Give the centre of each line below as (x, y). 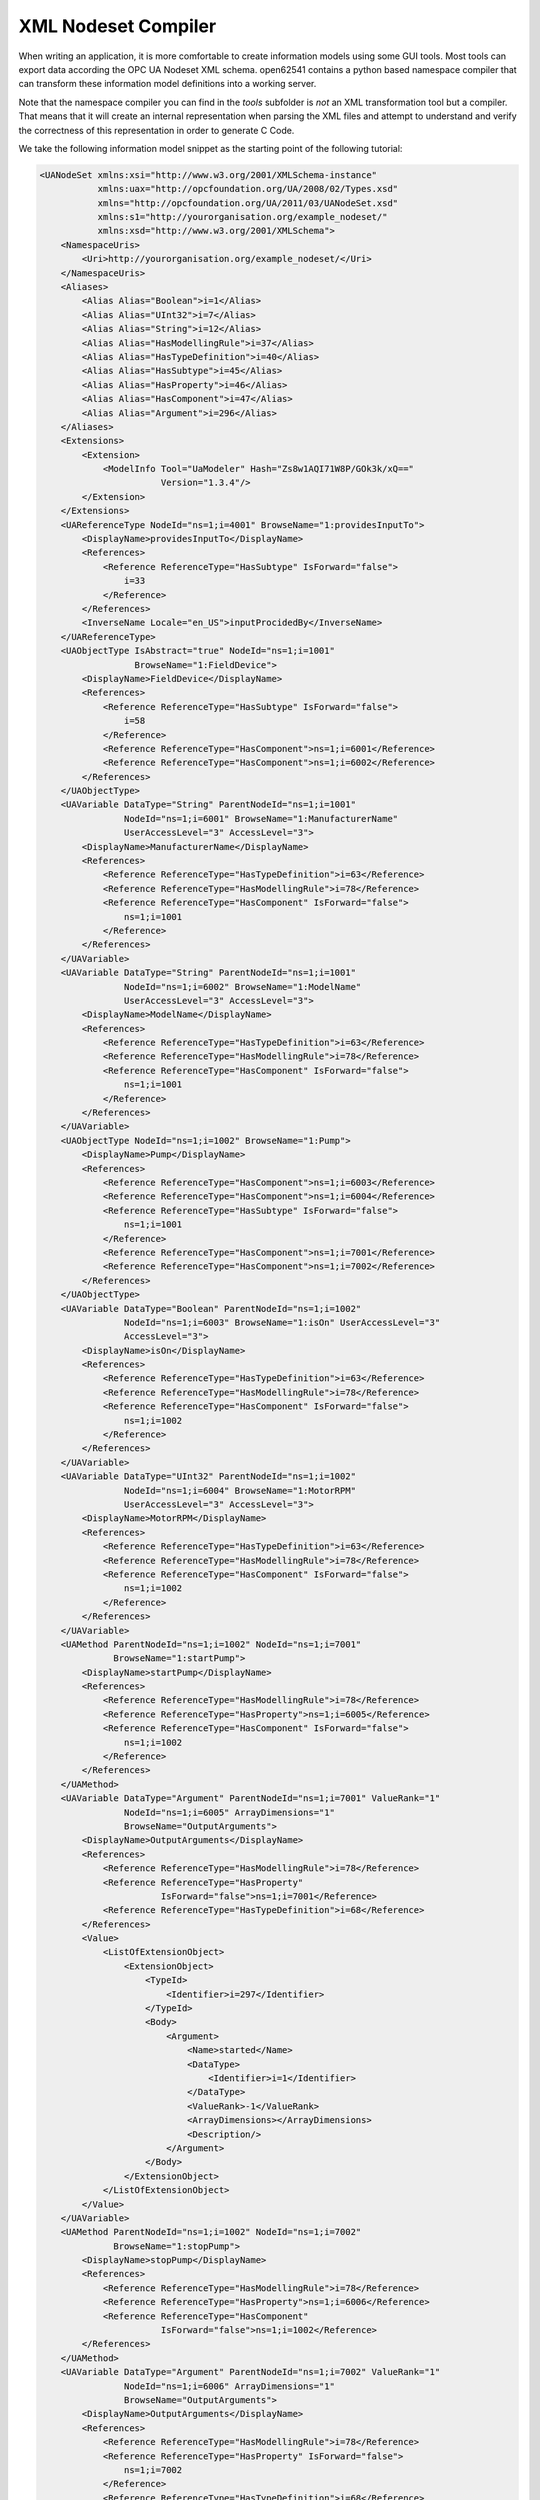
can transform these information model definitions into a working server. (167, 84)
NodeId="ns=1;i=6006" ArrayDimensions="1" (229, 2386)
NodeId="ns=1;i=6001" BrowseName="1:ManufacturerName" (261, 818)
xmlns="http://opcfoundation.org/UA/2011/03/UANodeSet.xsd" (248, 203)
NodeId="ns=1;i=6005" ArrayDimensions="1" (229, 1812)
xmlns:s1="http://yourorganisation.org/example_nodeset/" (242, 217)
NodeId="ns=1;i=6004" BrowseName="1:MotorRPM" (240, 1490)
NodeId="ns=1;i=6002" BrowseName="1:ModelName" (242, 986)
